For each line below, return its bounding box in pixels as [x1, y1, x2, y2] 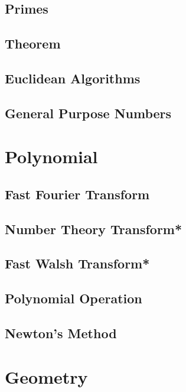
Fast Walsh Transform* [5, 254, 150, 273]
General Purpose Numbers [5, 103, 172, 122]
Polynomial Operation [5, 289, 142, 307]
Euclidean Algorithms [5, 69, 141, 87]
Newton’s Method [5, 324, 117, 342]
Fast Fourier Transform [5, 184, 150, 203]
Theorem [5, 34, 61, 53]
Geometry [5, 364, 88, 388]
